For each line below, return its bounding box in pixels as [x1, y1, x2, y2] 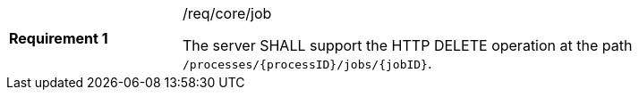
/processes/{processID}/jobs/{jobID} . [183, 54, 432, 72]
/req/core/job [183, 4, 272, 22]
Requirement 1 [9, 29, 108, 47]
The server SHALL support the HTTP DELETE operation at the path [183, 36, 633, 54]
